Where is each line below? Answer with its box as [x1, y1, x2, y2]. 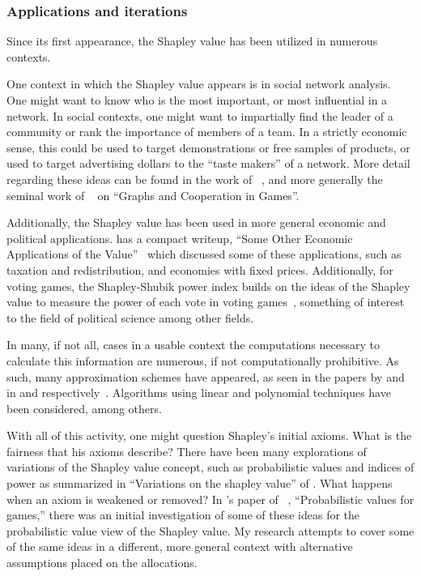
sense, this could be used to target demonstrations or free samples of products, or [6, 139, 410, 156]
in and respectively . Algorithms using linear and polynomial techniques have [6, 384, 391, 401]
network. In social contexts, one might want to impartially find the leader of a [6, 107, 393, 124]
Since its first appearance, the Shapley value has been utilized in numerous [6, 32, 378, 49]
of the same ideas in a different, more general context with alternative [6, 538, 353, 555]
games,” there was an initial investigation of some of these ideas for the [6, 506, 360, 523]
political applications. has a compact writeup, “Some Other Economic [6, 229, 353, 246]
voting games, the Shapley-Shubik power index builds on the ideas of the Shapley [6, 277, 410, 294]
